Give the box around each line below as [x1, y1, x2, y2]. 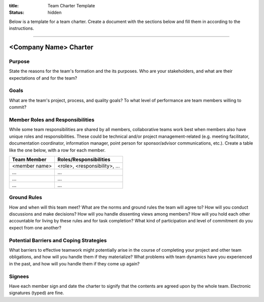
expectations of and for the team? [9, 75, 78, 81]
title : [9, 3, 19, 8]
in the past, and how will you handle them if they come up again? [9, 260, 140, 266]
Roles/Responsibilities [57, 156, 111, 163]
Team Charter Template [47, 3, 95, 8]
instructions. [9, 25, 34, 31]
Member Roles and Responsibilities [9, 116, 95, 123]
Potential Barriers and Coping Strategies [9, 237, 107, 244]
